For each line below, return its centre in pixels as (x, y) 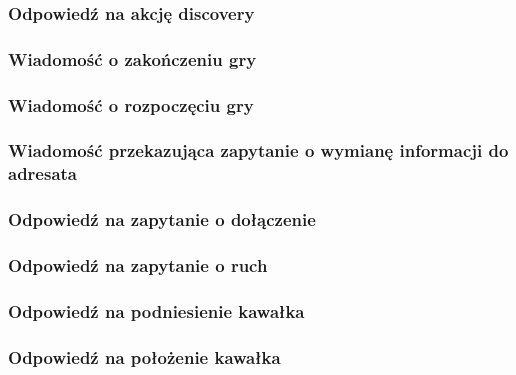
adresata (43, 173)
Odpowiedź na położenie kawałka (144, 356)
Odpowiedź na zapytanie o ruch (138, 265)
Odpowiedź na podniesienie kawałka (156, 310)
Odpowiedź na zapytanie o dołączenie (162, 219)
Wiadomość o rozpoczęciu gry (131, 104)
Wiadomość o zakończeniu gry (132, 58)
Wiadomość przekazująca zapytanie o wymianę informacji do (258, 150)
